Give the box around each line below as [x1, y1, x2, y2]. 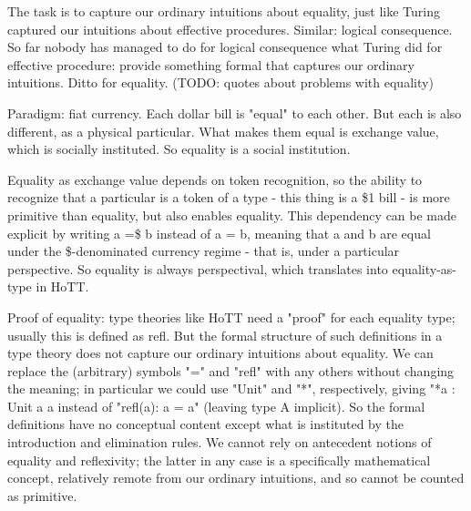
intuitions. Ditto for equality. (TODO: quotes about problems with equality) [7, 73, 434, 92]
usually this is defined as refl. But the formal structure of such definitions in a [7, 325, 443, 344]
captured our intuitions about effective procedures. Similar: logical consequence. [7, 19, 453, 38]
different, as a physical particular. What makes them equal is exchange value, [7, 121, 439, 140]
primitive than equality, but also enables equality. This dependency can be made [7, 205, 457, 224]
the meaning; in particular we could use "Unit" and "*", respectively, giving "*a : [7, 379, 456, 398]
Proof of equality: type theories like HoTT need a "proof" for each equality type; [7, 307, 456, 326]
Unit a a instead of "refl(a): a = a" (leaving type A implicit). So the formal [7, 396, 425, 415]
